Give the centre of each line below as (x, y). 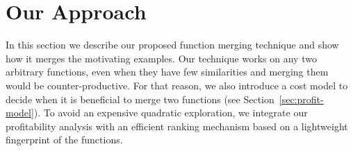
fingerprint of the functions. (64, 140)
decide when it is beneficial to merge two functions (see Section (140, 99)
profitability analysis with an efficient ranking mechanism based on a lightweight (177, 126)
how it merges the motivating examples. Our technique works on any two (161, 58)
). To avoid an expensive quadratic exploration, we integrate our (171, 113)
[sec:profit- (301, 99)
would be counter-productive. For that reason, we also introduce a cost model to (177, 85)
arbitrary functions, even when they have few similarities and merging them (167, 72)
